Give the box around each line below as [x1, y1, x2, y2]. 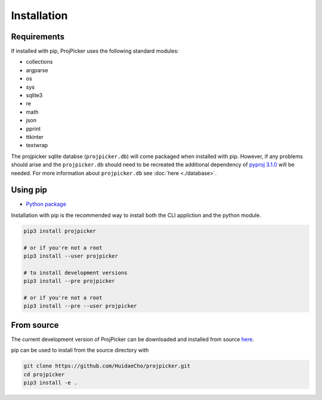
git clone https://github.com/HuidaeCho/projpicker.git [23, 362, 191, 370]
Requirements [11, 32, 65, 42]
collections [26, 58, 53, 66]
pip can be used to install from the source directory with [11, 346, 149, 354]
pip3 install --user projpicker [23, 252, 119, 259]
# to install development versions [23, 269, 128, 276]
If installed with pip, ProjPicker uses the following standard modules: [11, 48, 179, 55]
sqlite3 [26, 92, 43, 99]
